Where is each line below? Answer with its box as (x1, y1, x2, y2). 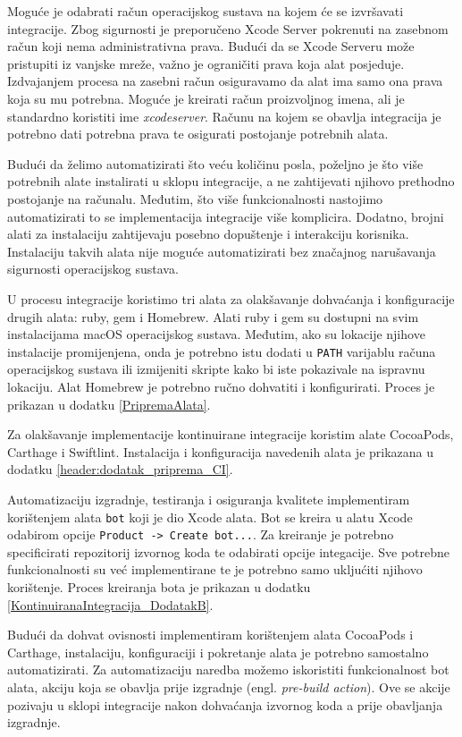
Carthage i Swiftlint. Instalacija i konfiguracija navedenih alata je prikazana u (7, 442, 434, 461)
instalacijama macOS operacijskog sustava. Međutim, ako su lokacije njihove (7, 325, 425, 343)
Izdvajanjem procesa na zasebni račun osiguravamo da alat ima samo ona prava (7, 72, 443, 90)
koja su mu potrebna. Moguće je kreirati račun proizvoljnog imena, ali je (7, 89, 405, 107)
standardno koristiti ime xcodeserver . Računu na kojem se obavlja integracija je (7, 106, 441, 125)
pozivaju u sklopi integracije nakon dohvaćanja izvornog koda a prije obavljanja (7, 695, 443, 714)
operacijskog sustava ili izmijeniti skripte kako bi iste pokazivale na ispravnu (7, 360, 425, 378)
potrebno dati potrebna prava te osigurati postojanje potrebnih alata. (7, 124, 389, 143)
